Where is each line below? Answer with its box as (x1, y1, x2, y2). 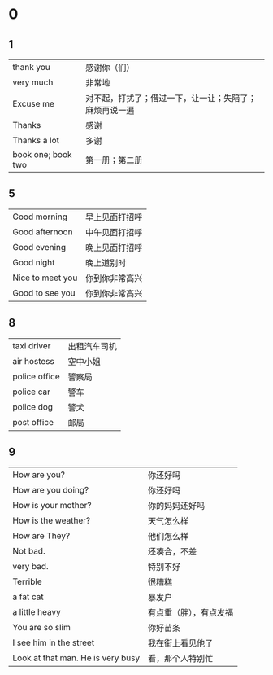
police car (12, 386, 51, 397)
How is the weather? (12, 515, 91, 526)
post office (12, 416, 54, 427)
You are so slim (12, 622, 71, 633)
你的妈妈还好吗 (147, 500, 206, 511)
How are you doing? (12, 484, 89, 496)
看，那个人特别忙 (147, 653, 214, 664)
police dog (12, 401, 54, 412)
